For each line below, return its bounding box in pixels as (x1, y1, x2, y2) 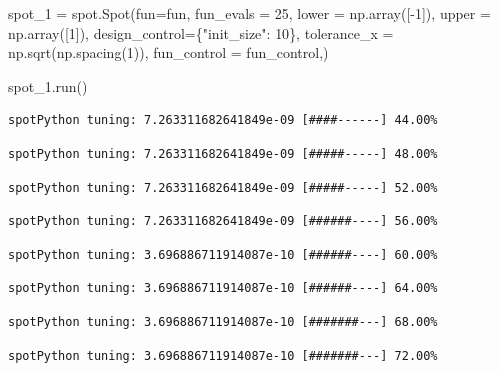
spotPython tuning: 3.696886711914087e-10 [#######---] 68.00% (8, 314, 438, 329)
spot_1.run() (8, 75, 88, 96)
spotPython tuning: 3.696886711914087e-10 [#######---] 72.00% (8, 348, 438, 363)
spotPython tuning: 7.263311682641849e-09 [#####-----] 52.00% (8, 180, 438, 195)
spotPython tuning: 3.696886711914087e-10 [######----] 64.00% (8, 281, 438, 296)
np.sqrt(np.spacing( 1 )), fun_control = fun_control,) (8, 42, 329, 63)
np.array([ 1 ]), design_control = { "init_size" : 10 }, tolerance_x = (8, 22, 394, 43)
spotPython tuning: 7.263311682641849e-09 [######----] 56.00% (8, 214, 438, 229)
